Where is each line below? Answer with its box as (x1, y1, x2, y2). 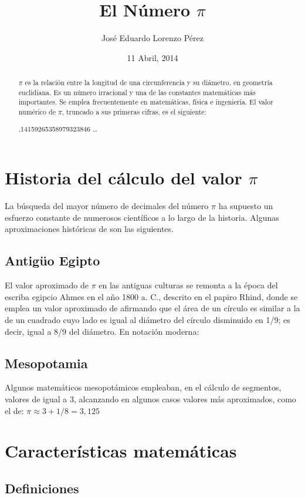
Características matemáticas (5, 439, 237, 463)
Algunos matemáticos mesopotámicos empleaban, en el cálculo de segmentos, (5, 381, 282, 393)
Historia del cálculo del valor (5, 166, 242, 190)
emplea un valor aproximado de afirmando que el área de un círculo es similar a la (5, 302, 300, 314)
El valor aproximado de (5, 279, 89, 291)
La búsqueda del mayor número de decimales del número (5, 200, 209, 212)
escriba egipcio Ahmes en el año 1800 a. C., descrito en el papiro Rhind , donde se (5, 290, 298, 302)
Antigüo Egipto (5, 251, 100, 270)
